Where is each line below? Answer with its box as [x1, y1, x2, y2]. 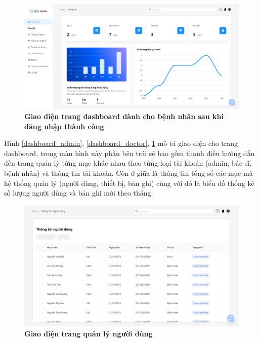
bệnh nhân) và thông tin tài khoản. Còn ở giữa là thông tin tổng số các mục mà [4, 168, 253, 178]
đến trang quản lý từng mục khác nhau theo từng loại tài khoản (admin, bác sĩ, [4, 158, 252, 168]
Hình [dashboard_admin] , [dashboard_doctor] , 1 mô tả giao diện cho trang [4, 138, 238, 148]
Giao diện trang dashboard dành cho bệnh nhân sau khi [24, 111, 224, 122]
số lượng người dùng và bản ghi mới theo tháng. [4, 187, 153, 198]
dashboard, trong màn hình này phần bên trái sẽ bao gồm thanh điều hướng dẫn [4, 147, 255, 158]
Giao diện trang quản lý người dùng [24, 328, 153, 338]
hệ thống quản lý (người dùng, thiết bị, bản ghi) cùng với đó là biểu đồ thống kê [4, 177, 254, 188]
